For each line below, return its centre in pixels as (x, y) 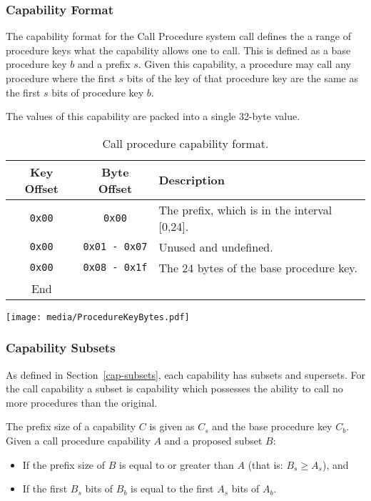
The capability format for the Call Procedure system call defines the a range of (178, 36)
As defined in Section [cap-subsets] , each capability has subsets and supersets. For (185, 374)
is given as (172, 426)
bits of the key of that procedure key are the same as (243, 78)
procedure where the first (61, 78)
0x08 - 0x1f (115, 268)
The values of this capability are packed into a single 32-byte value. (153, 116)
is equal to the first (172, 488)
